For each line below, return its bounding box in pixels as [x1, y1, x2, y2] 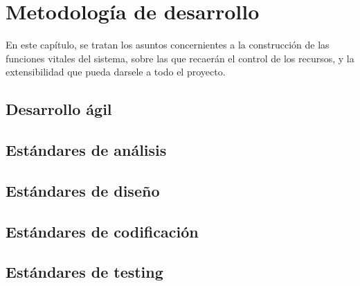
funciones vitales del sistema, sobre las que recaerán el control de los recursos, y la [6, 51, 354, 65]
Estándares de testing [6, 261, 163, 283]
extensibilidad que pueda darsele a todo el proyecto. [6, 64, 226, 79]
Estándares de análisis [6, 139, 167, 161]
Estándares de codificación [6, 220, 199, 242]
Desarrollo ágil [6, 98, 112, 120]
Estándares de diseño [6, 179, 160, 201]
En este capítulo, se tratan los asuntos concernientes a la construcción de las [6, 37, 330, 52]
